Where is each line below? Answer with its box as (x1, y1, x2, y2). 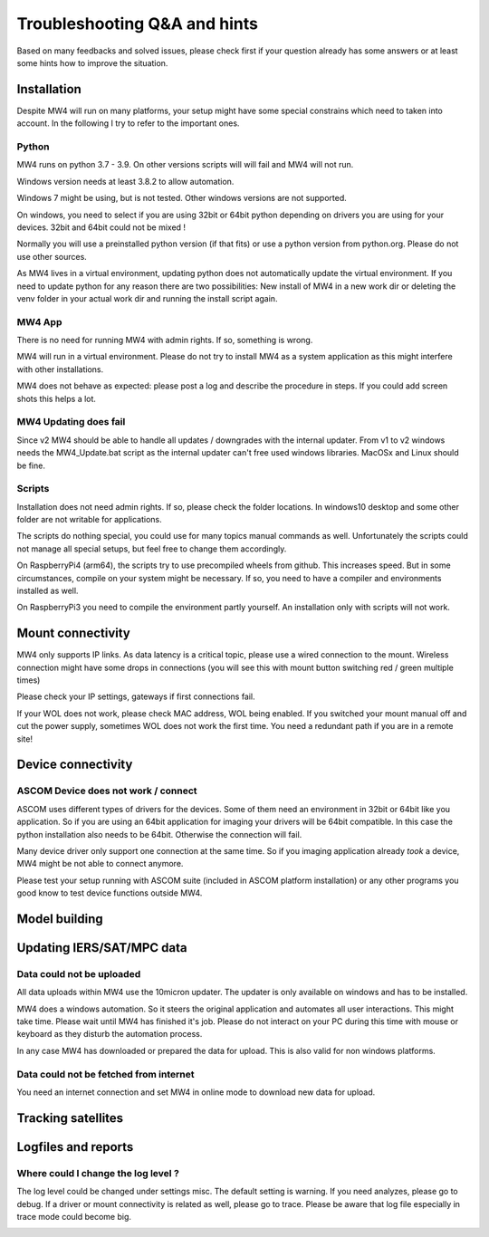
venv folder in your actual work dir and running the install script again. (16, 292, 278, 303)
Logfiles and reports (16, 1139, 134, 1155)
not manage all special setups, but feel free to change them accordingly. (16, 543, 287, 554)
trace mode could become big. (16, 1211, 131, 1222)
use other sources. (16, 251, 88, 262)
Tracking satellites (16, 1110, 124, 1126)
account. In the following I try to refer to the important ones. (16, 118, 240, 129)
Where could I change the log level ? (16, 1166, 180, 1179)
